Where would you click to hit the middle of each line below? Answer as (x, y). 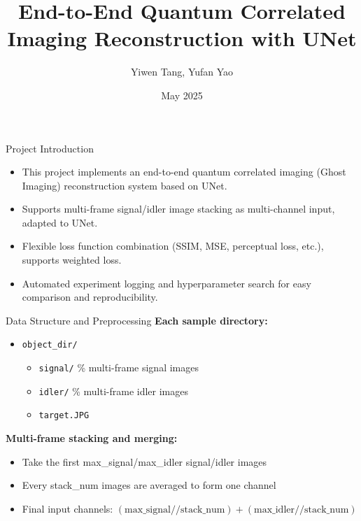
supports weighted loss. (72, 260)
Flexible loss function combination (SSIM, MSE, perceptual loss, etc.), (173, 246)
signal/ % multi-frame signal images (119, 367)
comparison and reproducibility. (90, 297)
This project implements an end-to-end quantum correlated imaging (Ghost (184, 172)
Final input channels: (68, 508)
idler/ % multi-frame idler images (114, 391)
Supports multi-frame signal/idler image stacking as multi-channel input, (178, 209)
